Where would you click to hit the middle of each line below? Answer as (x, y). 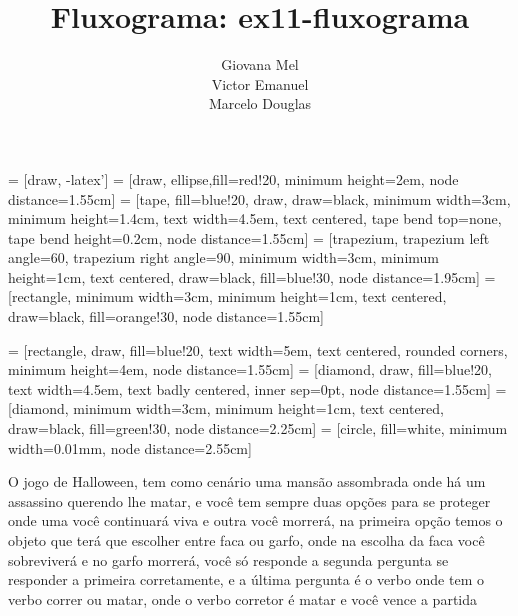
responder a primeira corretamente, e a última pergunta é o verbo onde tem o (246, 579)
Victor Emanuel (260, 83)
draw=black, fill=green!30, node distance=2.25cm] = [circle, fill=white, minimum (258, 428)
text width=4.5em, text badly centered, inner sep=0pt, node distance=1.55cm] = (257, 388)
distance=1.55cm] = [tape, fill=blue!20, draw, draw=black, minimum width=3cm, (259, 198)
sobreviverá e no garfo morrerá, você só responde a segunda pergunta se (228, 559)
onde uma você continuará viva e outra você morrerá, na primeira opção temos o (255, 520)
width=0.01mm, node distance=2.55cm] (130, 447)
